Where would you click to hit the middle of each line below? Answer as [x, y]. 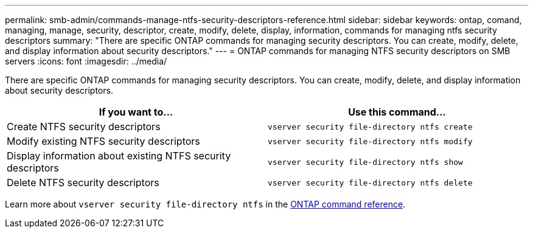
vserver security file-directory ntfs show [365, 162]
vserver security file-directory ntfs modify [370, 141]
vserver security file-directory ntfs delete [370, 183]
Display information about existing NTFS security [119, 156]
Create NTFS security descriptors [84, 127]
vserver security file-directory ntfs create [370, 127]
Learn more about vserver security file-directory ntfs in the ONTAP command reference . [205, 204]
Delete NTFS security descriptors [83, 183]
